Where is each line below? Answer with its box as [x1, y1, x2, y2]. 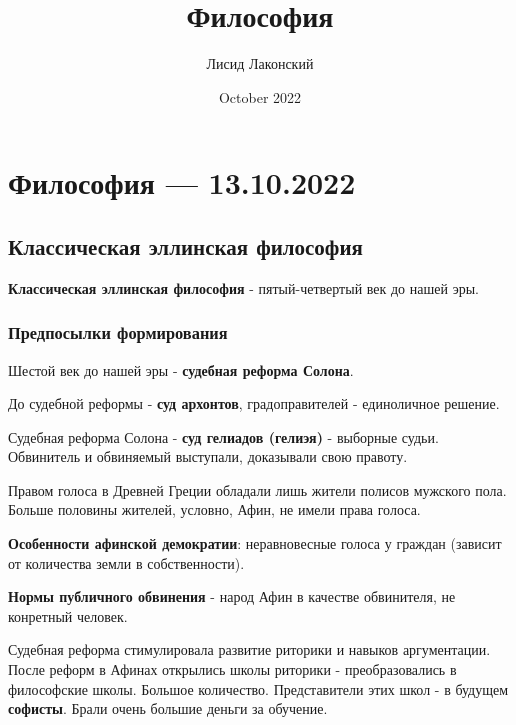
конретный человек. [8, 605, 128, 626]
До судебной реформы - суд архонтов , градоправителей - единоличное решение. [8, 393, 500, 414]
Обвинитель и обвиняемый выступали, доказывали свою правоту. [8, 446, 408, 467]
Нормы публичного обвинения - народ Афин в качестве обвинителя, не [8, 586, 456, 607]
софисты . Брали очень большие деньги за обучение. [8, 698, 328, 719]
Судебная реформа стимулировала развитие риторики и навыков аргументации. [8, 639, 491, 660]
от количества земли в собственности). [8, 552, 245, 573]
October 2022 [218, 86, 302, 107]
